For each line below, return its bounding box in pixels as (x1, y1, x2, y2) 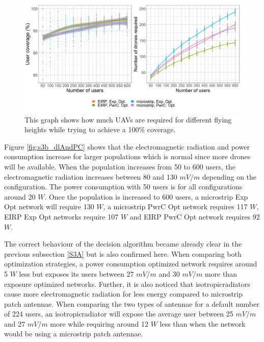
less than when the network (160, 318, 246, 329)
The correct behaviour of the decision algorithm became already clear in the (4, 238, 242, 249)
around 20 (4, 191, 36, 202)
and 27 (4, 318, 25, 329)
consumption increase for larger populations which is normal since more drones (4, 151, 251, 162)
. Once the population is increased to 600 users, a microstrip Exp (44, 191, 248, 202)
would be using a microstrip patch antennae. (4, 328, 143, 339)
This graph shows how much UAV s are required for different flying (24, 114, 232, 125)
